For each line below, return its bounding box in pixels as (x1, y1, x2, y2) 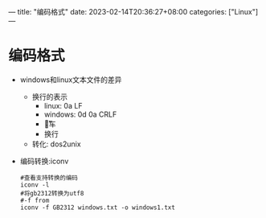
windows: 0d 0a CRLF (43, 109, 117, 119)
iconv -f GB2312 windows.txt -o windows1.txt (19, 204, 175, 212)
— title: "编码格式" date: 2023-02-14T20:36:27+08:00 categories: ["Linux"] (8, 7, 259, 16)
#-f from (19, 196, 50, 204)
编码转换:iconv (19, 156, 69, 166)
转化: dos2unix (31, 139, 82, 149)
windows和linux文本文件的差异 (19, 75, 122, 84)
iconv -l (19, 180, 50, 189)
